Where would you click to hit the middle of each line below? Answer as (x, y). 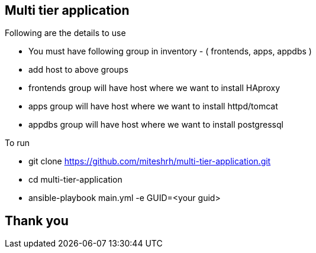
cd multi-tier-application (75, 180)
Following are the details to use (65, 33)
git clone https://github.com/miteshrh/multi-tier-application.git (150, 161)
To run (17, 143)
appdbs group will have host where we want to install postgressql (156, 125)
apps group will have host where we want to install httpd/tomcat (153, 106)
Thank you (37, 220)
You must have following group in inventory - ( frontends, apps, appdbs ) (170, 51)
